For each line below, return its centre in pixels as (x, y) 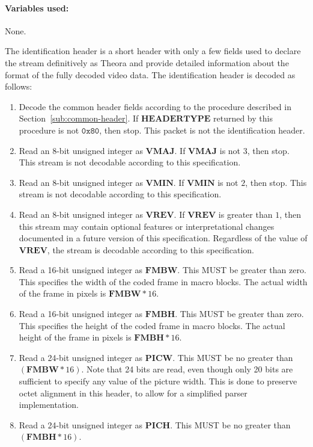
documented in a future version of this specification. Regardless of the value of (163, 238)
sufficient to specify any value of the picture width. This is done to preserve (158, 381)
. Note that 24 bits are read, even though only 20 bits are (187, 369)
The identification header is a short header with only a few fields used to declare (153, 51)
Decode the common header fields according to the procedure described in (155, 106)
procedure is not (49, 130)
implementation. (49, 405)
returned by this (243, 118)
